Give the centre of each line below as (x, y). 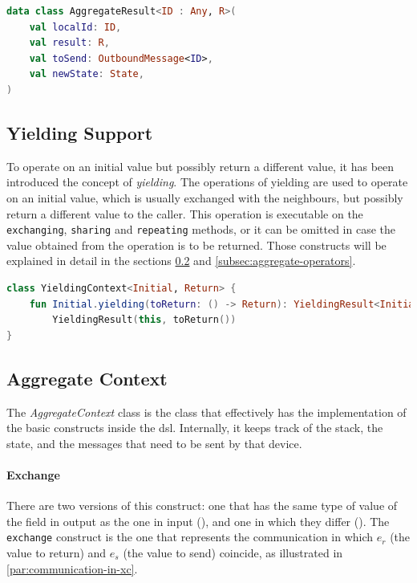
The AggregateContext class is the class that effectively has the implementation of (206, 412)
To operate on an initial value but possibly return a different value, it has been (200, 166)
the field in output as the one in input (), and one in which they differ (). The (198, 521)
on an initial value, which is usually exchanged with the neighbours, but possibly (205, 197)
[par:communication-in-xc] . (72, 568)
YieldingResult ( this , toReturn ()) (144, 320)
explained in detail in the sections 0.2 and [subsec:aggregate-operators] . (181, 261)
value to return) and (57, 552)
